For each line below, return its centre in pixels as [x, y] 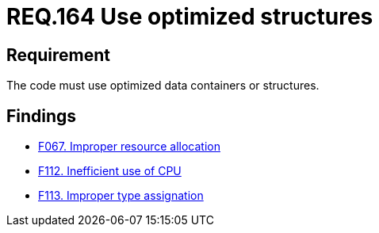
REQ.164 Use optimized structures [190, 17]
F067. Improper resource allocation [129, 147]
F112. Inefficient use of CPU [110, 171]
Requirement [59, 55]
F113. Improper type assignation [121, 196]
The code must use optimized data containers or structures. [163, 86]
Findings [42, 116]
